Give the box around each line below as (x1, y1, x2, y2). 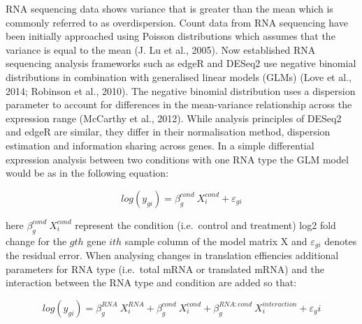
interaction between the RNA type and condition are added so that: (6, 275, 297, 290)
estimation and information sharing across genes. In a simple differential (6, 138, 314, 152)
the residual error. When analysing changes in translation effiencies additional (6, 247, 339, 262)
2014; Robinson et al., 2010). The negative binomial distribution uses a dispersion (6, 83, 356, 98)
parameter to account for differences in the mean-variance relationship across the (6, 97, 352, 112)
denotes (324, 233, 357, 248)
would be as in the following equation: (6, 165, 169, 180)
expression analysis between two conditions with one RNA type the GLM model (6, 152, 349, 166)
